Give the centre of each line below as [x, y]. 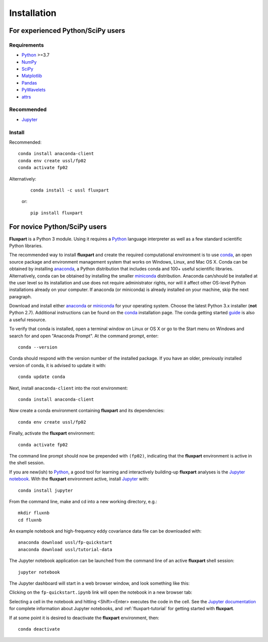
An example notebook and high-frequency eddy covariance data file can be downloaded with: [105, 531]
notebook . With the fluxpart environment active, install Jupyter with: [79, 479]
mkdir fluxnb [34, 513]
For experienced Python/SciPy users [67, 31]
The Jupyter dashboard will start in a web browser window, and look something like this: [100, 583]
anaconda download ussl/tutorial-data [65, 549]
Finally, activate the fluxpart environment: [52, 433]
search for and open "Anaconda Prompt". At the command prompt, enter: [84, 336]
